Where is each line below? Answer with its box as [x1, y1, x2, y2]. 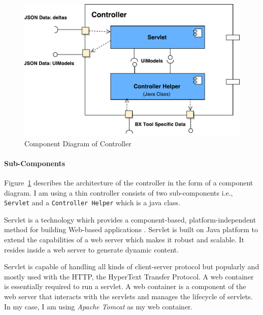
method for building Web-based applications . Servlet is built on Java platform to [4, 224, 258, 235]
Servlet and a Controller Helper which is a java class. [4, 197, 181, 208]
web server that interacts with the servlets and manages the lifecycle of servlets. [4, 291, 253, 302]
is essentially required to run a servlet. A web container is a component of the [4, 281, 246, 292]
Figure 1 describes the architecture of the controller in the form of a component [4, 177, 253, 188]
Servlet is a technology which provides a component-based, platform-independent [4, 214, 256, 225]
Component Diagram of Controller [24, 138, 131, 148]
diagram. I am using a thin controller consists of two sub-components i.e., [4, 187, 233, 198]
